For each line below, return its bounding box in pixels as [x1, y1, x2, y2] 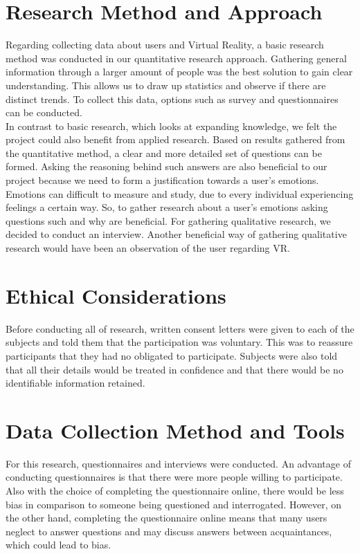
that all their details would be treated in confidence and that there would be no [6, 362, 343, 376]
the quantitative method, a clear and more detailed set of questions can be [6, 145, 322, 160]
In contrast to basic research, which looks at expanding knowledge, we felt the [6, 118, 337, 133]
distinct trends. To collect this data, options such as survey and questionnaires [6, 91, 339, 106]
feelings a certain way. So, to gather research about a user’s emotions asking [6, 200, 328, 214]
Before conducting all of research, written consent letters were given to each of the [6, 321, 354, 335]
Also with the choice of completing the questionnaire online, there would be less [6, 483, 344, 498]
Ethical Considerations [6, 281, 226, 309]
